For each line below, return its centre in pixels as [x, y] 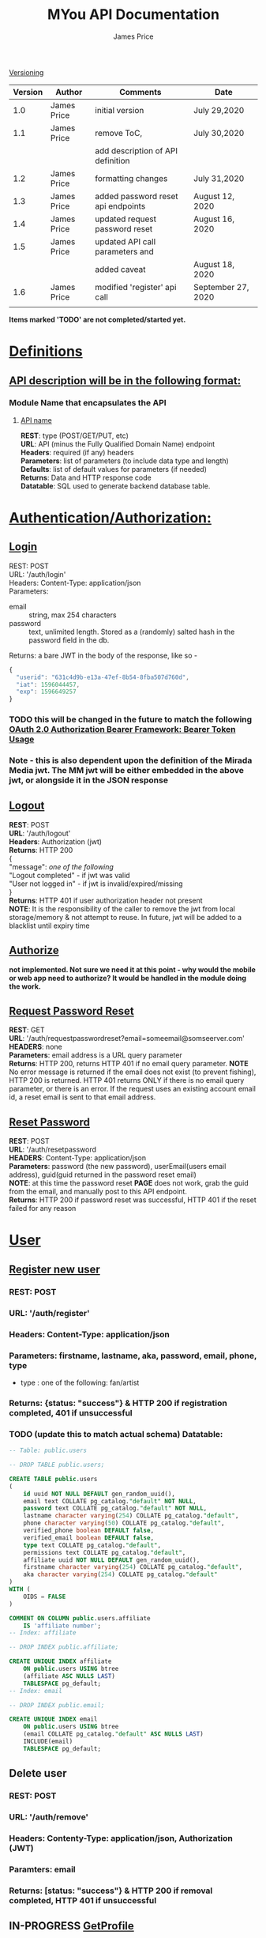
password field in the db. [69, 640]
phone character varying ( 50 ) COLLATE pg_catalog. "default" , [124, 1523]
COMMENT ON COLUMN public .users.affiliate [80, 1618]
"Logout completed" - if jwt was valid [69, 875]
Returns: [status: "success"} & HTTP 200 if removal [111, 1891]
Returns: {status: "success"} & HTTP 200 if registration [118, 1403]
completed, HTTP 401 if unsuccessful [83, 1900]
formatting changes [131, 178]
